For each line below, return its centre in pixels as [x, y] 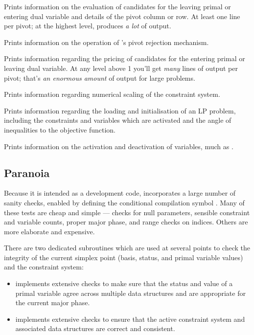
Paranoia [27, 172]
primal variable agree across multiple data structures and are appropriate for [130, 293]
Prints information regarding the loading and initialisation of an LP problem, [120, 110]
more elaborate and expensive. [49, 231]
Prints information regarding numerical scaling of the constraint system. [112, 94]
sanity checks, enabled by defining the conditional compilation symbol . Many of [124, 202]
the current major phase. [53, 302]
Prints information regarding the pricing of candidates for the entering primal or [125, 58]
